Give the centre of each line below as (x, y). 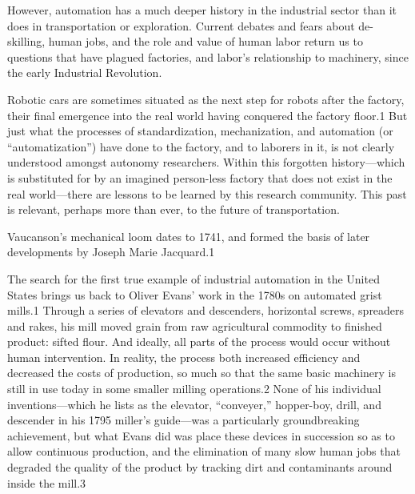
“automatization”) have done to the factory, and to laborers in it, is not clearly (201, 146)
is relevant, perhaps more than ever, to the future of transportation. (174, 209)
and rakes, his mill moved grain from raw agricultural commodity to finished (195, 325)
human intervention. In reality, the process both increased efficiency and (184, 357)
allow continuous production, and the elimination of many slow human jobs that (204, 451)
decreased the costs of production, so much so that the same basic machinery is (202, 373)
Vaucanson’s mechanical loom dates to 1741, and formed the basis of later (189, 236)
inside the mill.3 (47, 482)
